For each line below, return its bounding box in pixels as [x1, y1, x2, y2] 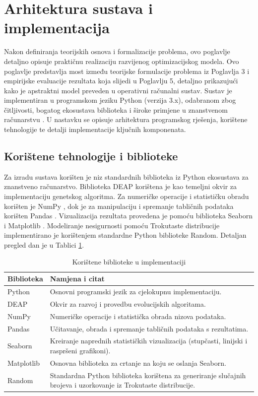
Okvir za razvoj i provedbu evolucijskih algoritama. [50, 298, 206, 309]
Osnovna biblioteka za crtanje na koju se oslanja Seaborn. [50, 357, 226, 368]
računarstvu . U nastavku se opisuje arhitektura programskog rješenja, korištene [4, 114, 248, 125]
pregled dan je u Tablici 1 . [4, 240, 84, 250]
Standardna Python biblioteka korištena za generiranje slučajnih [50, 370, 246, 380]
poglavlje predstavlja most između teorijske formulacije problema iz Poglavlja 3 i [4, 66, 250, 76]
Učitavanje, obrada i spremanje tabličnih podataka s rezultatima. [50, 323, 249, 333]
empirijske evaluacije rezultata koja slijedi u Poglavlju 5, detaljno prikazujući [4, 75, 238, 86]
